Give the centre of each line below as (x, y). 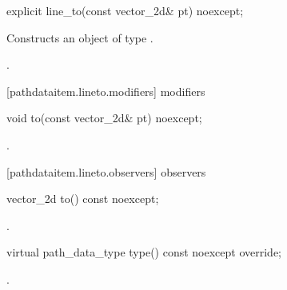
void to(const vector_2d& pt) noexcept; (104, 118)
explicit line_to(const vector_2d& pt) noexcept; (125, 10)
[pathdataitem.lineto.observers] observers (106, 171)
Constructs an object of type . (80, 37)
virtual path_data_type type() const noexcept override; (144, 252)
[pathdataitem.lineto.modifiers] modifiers (106, 91)
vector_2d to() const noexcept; (83, 199)
